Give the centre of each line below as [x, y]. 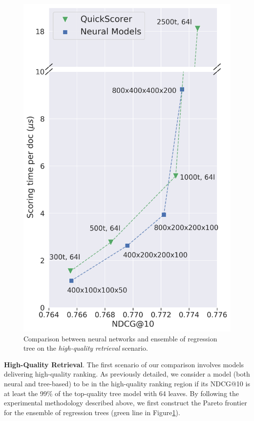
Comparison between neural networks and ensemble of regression [120, 338]
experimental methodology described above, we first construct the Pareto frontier [126, 403]
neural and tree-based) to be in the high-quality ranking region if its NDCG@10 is [127, 384]
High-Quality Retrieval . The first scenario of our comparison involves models [124, 364]
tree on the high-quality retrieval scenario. [86, 348]
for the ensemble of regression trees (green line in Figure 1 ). [92, 412]
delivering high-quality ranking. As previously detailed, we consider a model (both [127, 374]
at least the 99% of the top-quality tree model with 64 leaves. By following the [122, 393]
